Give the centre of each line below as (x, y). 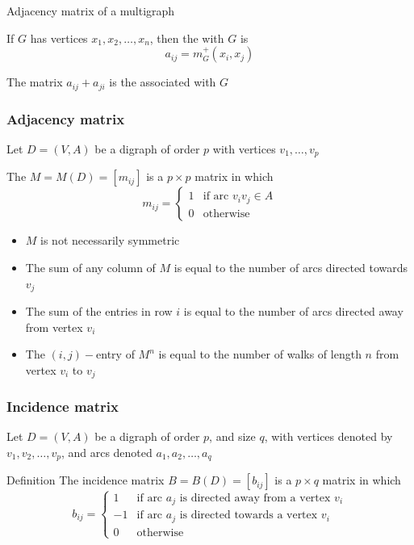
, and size (232, 436)
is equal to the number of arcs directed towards (291, 267)
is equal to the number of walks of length (260, 354)
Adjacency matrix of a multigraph (91, 10)
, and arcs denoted (107, 452)
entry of (115, 354)
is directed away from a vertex (255, 498)
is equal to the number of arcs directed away (293, 310)
